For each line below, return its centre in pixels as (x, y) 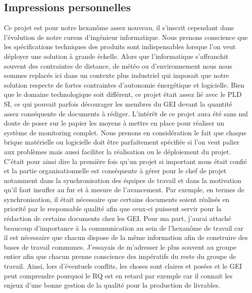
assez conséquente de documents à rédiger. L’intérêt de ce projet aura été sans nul (126, 113)
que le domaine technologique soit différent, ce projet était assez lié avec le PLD (123, 94)
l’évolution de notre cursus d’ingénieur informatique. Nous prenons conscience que (126, 37)
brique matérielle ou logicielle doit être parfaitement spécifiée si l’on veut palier (122, 142)
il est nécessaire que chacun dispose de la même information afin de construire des (126, 237)
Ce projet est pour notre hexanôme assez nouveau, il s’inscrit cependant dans (119, 27)
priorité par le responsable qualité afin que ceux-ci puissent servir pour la (113, 209)
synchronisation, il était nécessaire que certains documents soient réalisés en (117, 199)
